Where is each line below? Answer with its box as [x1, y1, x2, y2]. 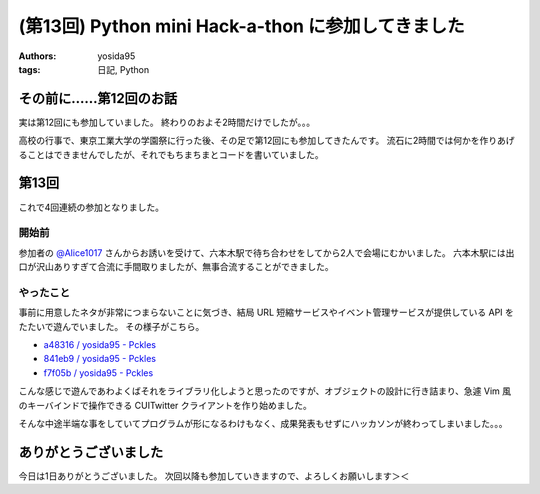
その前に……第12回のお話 [18, 90, 178, 107]
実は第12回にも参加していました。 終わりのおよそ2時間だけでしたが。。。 [18, 116, 316, 128]
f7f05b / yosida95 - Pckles [43, 366, 154, 379]
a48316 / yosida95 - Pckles [43, 338, 157, 350]
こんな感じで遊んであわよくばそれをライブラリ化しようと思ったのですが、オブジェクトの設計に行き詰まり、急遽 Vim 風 [18, 385, 512, 397]
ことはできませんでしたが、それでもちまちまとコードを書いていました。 [26, 148, 324, 160]
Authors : [18, 50, 57, 62]
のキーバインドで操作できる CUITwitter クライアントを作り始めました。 [18, 399, 312, 411]
